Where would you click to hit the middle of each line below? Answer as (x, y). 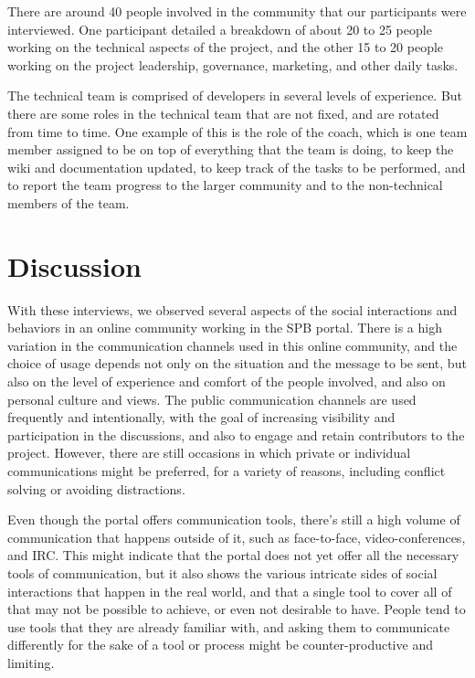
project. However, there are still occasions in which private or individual (209, 453)
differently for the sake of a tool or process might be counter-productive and (220, 645)
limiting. (31, 662)
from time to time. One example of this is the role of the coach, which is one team (237, 131)
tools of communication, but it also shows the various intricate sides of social (222, 572)
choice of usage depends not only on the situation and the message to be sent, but (237, 363)
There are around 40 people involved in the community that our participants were (237, 11)
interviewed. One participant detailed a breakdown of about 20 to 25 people (220, 29)
